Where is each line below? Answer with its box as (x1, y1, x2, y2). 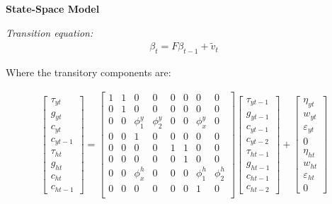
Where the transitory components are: (6, 65, 171, 80)
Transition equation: (6, 25, 93, 40)
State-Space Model (6, 1, 100, 16)
